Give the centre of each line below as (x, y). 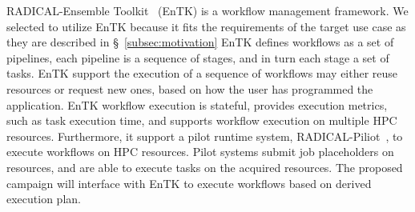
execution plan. (44, 199)
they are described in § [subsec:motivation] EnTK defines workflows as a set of (200, 42)
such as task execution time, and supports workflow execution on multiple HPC (202, 120)
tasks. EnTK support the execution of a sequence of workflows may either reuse (202, 73)
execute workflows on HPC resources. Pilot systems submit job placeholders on (200, 152)
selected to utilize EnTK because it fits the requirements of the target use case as (206, 26)
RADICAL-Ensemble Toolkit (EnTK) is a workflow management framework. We (207, 10)
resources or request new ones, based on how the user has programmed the (190, 88)
